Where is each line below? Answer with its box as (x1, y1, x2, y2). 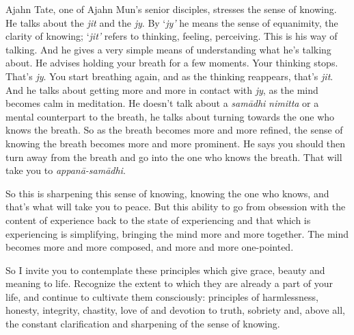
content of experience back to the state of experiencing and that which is (5, 212, 311, 227)
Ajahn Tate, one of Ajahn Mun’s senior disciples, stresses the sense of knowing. (5, 2, 337, 16)
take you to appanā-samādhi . (5, 163, 126, 177)
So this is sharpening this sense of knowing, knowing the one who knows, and (5, 186, 329, 200)
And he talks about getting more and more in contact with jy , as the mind (5, 82, 318, 97)
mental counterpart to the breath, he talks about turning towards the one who (5, 109, 335, 123)
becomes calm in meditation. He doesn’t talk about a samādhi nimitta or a (5, 96, 319, 110)
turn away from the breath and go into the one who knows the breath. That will (5, 149, 342, 164)
